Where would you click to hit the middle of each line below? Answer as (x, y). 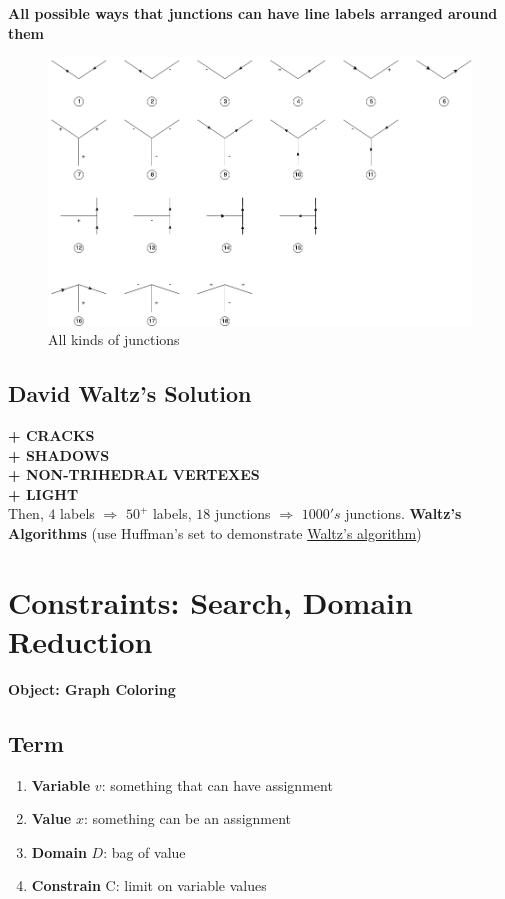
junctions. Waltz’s (403, 513)
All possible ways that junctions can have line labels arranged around (253, 13)
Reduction (80, 640)
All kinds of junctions (114, 339)
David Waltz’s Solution (130, 393)
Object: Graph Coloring (92, 688)
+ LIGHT (43, 493)
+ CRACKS (51, 434)
